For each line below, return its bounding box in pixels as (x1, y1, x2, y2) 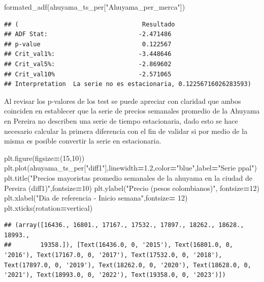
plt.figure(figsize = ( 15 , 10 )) (4, 152, 85, 163)
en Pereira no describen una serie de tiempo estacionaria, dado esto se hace (4, 115, 238, 126)
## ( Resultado (4, 20, 175, 28)
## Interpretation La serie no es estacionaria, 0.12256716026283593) (4, 80, 251, 88)
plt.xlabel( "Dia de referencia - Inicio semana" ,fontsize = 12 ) (4, 192, 188, 203)
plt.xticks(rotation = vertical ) (4, 202, 93, 213)
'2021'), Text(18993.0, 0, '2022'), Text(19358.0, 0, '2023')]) (4, 271, 226, 279)
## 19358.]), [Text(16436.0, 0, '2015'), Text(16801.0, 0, (4, 241, 234, 249)
